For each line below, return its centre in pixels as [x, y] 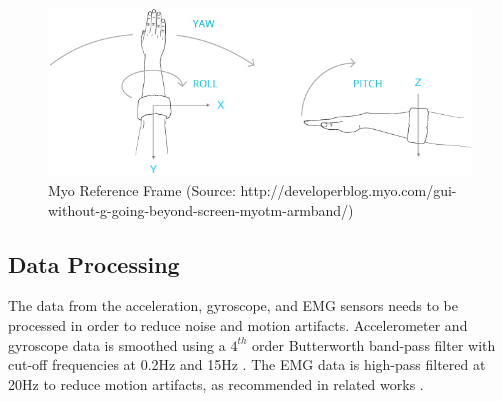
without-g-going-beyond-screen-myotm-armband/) [201, 209]
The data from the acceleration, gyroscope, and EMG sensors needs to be [233, 305]
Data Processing [94, 263]
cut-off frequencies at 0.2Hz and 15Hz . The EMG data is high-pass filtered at [247, 364]
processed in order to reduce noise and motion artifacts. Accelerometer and [238, 325]
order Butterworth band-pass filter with [374, 344]
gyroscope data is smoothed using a [117, 344]
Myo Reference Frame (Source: [142, 190]
